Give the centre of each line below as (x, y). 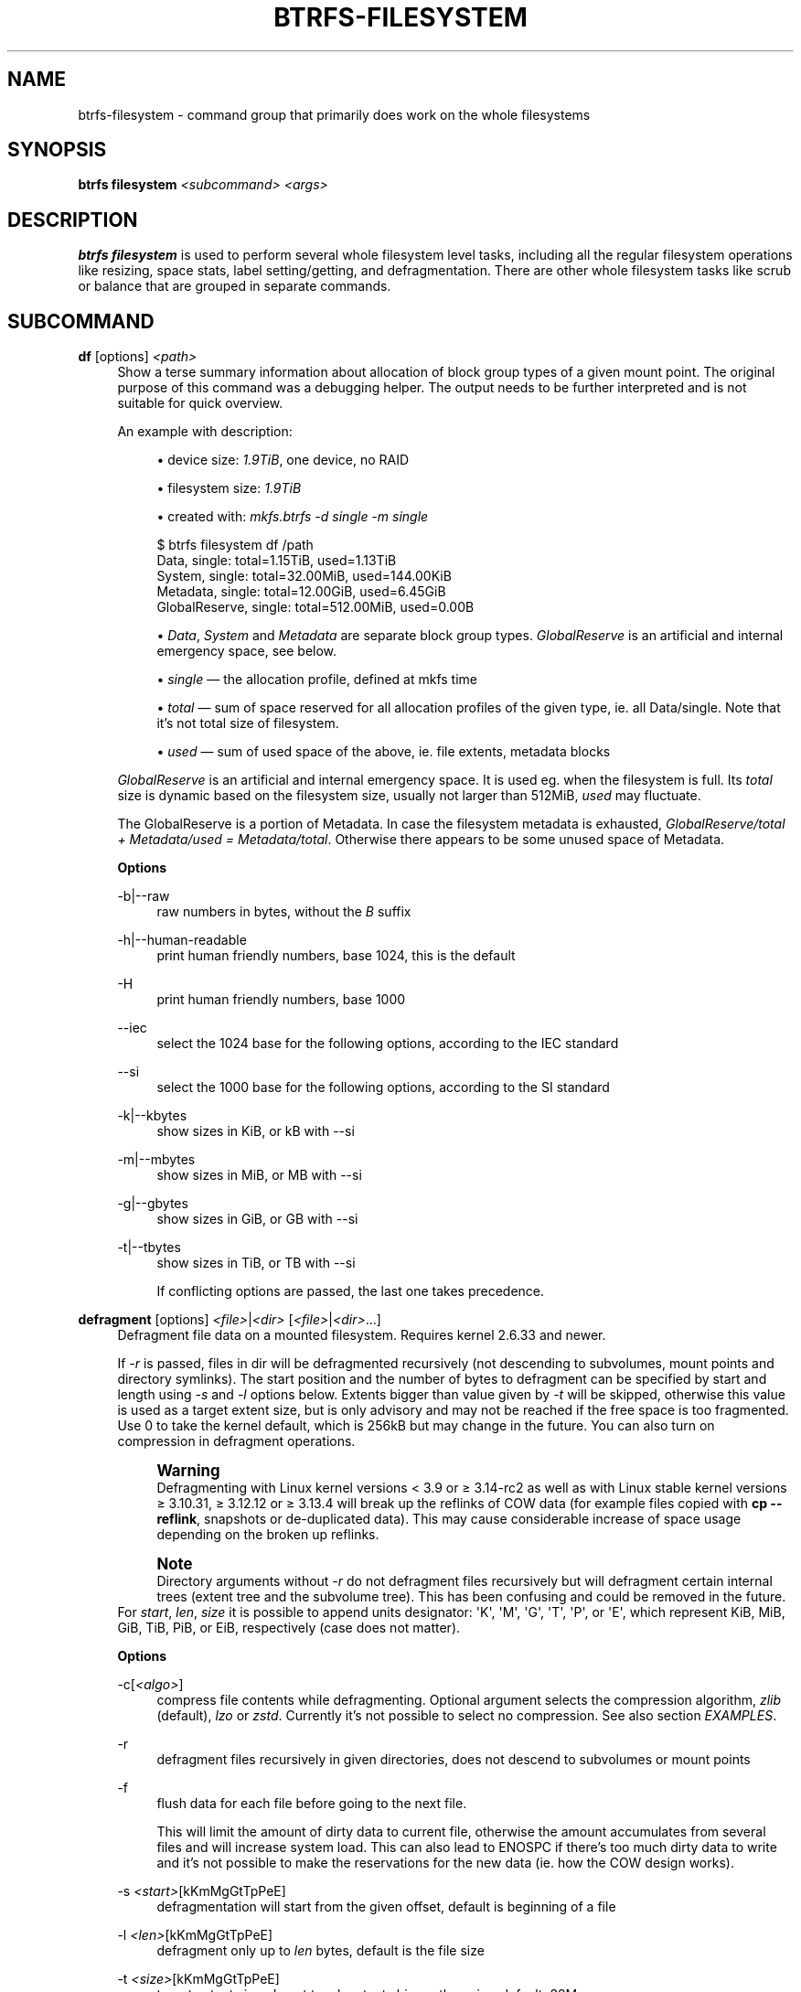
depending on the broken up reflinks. (268, 1535)
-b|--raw (144, 896)
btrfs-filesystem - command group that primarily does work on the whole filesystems (334, 114)
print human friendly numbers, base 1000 (281, 1000)
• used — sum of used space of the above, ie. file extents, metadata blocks (384, 752)
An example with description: (205, 432)
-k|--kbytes (152, 1116)
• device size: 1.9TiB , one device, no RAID (283, 460)
